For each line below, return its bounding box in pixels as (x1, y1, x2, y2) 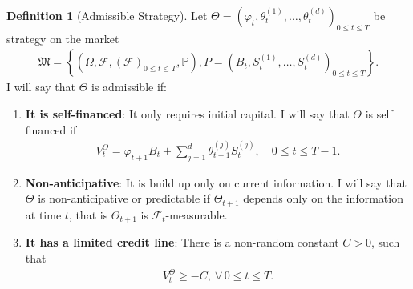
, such (370, 234, 400, 251)
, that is (68, 206, 108, 223)
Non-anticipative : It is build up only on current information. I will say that (25, 174, 407, 191)
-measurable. (165, 206, 228, 223)
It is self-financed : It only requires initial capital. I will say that (25, 106, 350, 122)
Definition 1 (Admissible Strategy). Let (6, 7, 208, 23)
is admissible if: (91, 78, 167, 95)
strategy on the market (6, 30, 119, 46)
